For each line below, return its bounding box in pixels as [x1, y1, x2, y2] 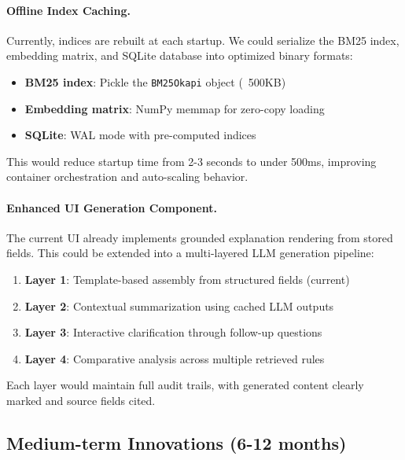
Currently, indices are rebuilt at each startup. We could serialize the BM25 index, [6, 31, 399, 48]
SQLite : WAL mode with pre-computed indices [24, 127, 256, 143]
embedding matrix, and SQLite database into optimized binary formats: [6, 47, 353, 64]
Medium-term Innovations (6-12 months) [6, 430, 347, 454]
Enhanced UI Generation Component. [6, 199, 217, 215]
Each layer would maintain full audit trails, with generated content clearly [6, 377, 364, 393]
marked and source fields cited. [6, 392, 156, 408]
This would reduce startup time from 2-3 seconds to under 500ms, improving [6, 153, 377, 169]
